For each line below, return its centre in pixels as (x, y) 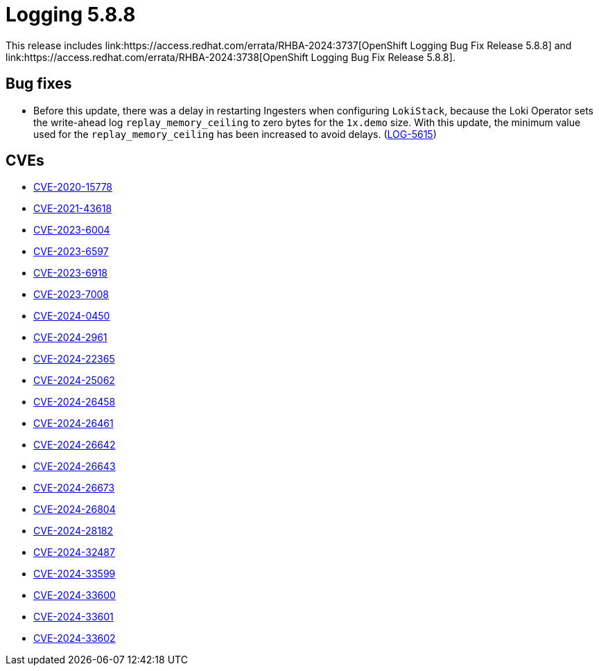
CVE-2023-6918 (70, 273)
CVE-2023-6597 (71, 252)
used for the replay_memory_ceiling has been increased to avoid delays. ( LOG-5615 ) (235, 134)
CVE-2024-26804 (75, 509)
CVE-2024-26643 (75, 467)
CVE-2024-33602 (75, 638)
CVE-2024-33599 (75, 574)
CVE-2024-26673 (74, 488)
